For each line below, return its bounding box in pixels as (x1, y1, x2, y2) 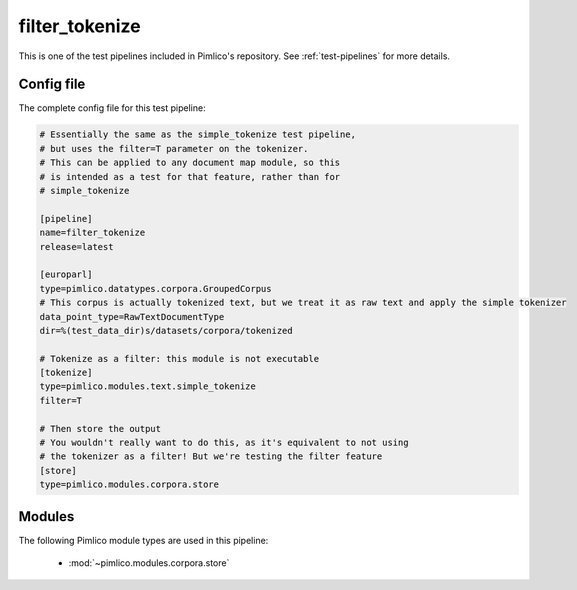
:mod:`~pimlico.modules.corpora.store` (68, 557, 230, 569)
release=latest (39, 241, 114, 252)
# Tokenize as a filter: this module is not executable (39, 353, 320, 364)
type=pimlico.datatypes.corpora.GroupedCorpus (39, 283, 272, 294)
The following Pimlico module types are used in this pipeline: (18, 534, 269, 546)
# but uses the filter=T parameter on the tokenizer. (39, 143, 309, 154)
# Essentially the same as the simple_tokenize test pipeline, (39, 129, 357, 140)
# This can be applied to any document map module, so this (39, 157, 341, 169)
